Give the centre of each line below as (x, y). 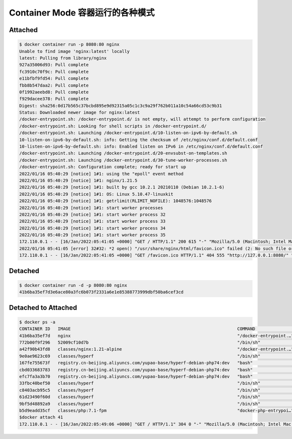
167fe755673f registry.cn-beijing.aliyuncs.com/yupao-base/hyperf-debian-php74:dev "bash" (136, 363)
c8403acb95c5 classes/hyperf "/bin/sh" (140, 390)
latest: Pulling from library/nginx (63, 58)
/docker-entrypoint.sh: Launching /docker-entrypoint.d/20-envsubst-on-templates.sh (123, 153)
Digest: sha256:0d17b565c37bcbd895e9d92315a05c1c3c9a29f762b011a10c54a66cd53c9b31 (121, 105)
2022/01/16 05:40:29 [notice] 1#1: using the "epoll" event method (101, 174)
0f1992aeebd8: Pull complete (54, 92)
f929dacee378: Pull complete (54, 99)
